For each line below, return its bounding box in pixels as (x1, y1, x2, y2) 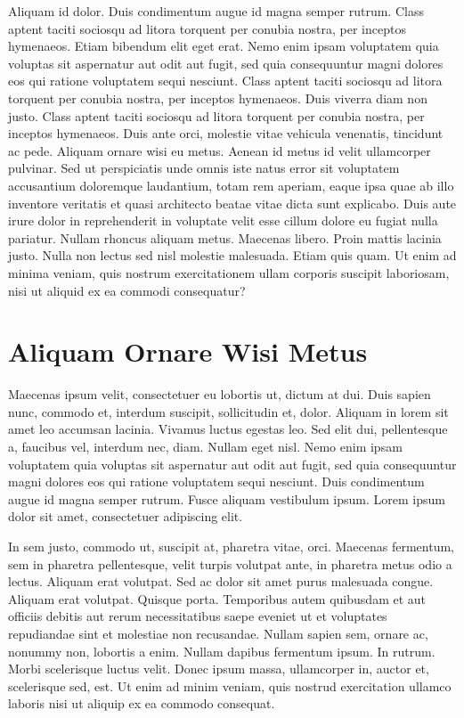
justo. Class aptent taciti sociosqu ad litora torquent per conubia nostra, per (8, 106, 425, 125)
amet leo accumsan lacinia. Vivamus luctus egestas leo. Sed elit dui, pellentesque (8, 420, 448, 438)
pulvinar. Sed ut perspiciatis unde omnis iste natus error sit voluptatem (8, 159, 400, 177)
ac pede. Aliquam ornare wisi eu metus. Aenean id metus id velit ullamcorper (8, 141, 431, 159)
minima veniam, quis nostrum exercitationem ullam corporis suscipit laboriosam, (8, 263, 450, 281)
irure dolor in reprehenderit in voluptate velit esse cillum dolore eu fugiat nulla (8, 211, 438, 230)
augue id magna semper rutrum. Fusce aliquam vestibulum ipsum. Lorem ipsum (8, 489, 445, 508)
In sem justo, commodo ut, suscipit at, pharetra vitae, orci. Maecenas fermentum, (8, 536, 455, 555)
